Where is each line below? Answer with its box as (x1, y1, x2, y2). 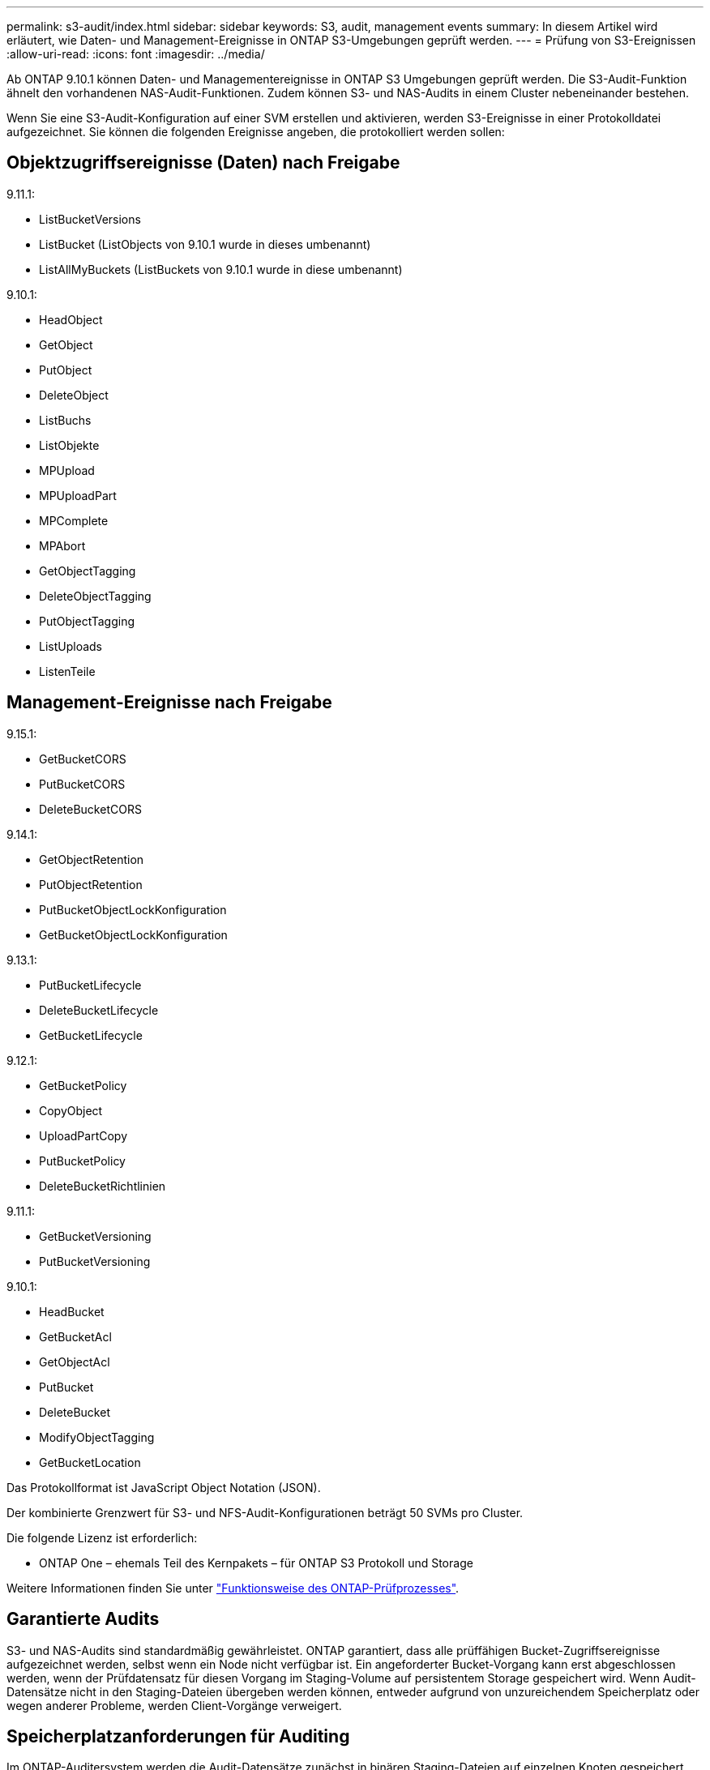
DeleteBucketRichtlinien (39, 1178, 166, 1193)
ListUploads (39, 639, 103, 653)
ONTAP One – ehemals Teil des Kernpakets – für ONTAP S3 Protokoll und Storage (39, 1555, 473, 1570)
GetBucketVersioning (39, 1229, 152, 1243)
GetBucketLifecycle (39, 1028, 143, 1042)
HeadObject (39, 312, 103, 327)
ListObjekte (39, 438, 100, 452)
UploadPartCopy (39, 1128, 128, 1143)
